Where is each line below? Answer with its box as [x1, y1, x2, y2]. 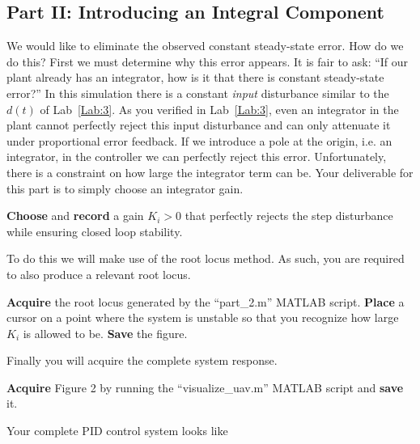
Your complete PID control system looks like [6, 422, 228, 439]
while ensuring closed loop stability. [6, 222, 183, 239]
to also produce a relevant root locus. [6, 265, 191, 282]
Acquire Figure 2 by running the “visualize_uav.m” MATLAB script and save [6, 378, 404, 395]
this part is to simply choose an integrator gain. [6, 180, 244, 197]
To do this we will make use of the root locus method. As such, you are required [6, 250, 405, 267]
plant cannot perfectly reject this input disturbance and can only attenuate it [6, 116, 391, 133]
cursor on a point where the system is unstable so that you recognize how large [6, 309, 399, 326]
